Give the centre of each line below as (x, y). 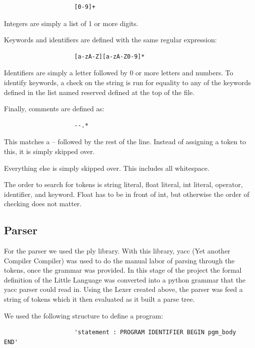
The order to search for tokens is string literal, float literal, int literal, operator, (124, 184)
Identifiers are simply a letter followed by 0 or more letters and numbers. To (119, 73)
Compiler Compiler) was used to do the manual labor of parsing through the (119, 260)
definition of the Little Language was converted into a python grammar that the (125, 279)
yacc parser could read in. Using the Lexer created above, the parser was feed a (124, 289)
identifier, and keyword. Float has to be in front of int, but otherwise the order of (127, 194)
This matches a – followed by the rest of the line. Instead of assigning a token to (125, 142)
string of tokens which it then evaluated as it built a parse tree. (99, 299)
